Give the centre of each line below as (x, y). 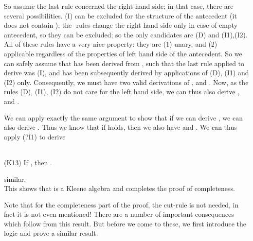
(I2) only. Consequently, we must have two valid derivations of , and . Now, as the (126, 82)
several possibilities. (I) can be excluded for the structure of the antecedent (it (120, 15)
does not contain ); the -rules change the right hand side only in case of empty (121, 25)
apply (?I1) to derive (35, 136)
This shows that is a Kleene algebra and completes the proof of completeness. (120, 188)
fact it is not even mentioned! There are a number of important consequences (119, 214)
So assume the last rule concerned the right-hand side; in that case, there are (119, 6)
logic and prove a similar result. (51, 233)
